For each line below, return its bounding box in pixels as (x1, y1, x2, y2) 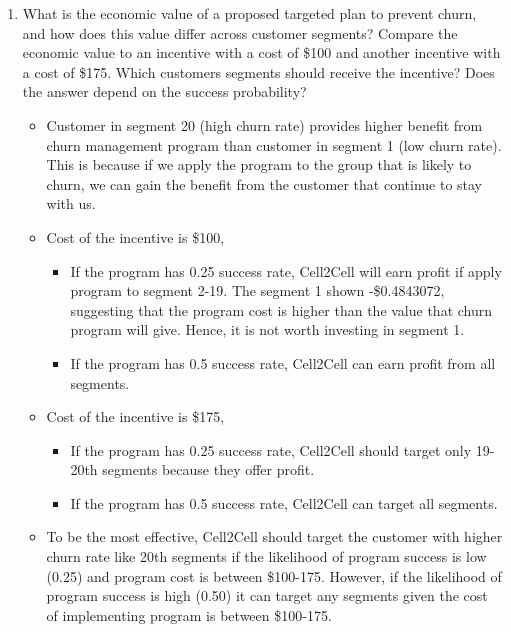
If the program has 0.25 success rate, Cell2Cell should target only (70, 439, 472, 460)
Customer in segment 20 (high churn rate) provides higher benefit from (46, 114, 483, 135)
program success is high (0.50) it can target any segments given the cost (46, 585, 488, 606)
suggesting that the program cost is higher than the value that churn (70, 299, 493, 320)
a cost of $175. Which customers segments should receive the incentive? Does (22, 61, 495, 82)
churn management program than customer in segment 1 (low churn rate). (46, 134, 502, 155)
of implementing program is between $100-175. (46, 604, 332, 625)
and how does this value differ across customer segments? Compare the (22, 22, 458, 43)
